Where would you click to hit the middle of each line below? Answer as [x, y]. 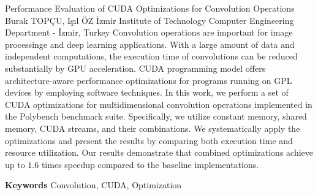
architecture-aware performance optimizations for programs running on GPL [149, 80]
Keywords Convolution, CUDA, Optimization [93, 185]
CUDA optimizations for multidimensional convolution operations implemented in [159, 104]
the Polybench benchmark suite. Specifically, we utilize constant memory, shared [156, 116]
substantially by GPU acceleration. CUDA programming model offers [135, 68]
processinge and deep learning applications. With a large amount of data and [150, 44]
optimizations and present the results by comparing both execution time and [149, 140]
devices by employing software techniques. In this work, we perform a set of [147, 92]
